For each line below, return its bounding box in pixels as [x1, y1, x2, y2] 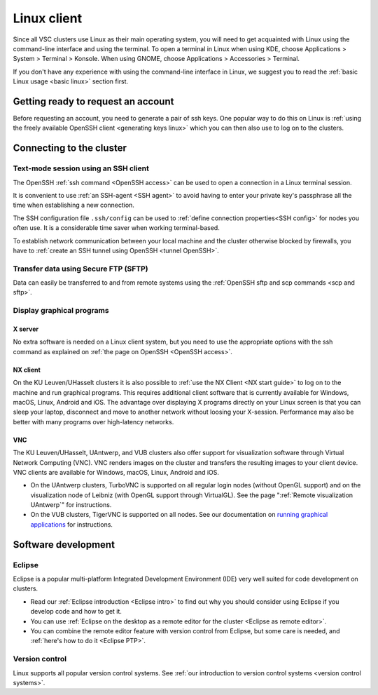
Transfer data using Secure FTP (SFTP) [13, 264, 148, 274]
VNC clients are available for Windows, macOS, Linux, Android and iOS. [13, 468, 220, 476]
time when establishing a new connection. [13, 201, 134, 210]
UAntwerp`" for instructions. [30, 501, 112, 509]
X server [13, 325, 38, 333]
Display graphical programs [13, 306, 109, 316]
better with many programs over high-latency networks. [13, 417, 174, 426]
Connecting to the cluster [13, 142, 127, 154]
